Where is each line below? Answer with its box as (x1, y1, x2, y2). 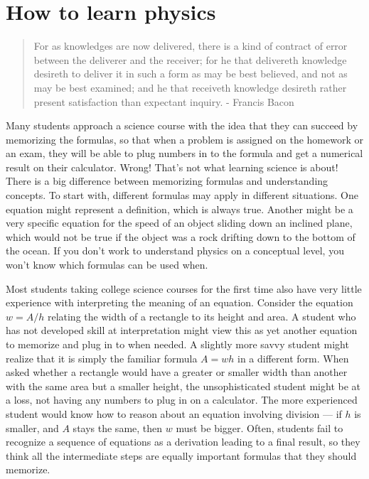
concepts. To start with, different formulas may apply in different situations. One (6, 188, 358, 203)
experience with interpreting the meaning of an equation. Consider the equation (6, 295, 353, 310)
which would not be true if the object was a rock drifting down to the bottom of (6, 229, 355, 244)
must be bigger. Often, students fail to (176, 420, 343, 435)
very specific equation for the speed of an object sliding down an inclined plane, (6, 215, 353, 230)
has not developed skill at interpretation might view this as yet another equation (6, 323, 358, 338)
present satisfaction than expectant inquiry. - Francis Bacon (33, 94, 294, 109)
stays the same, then (73, 420, 163, 435)
